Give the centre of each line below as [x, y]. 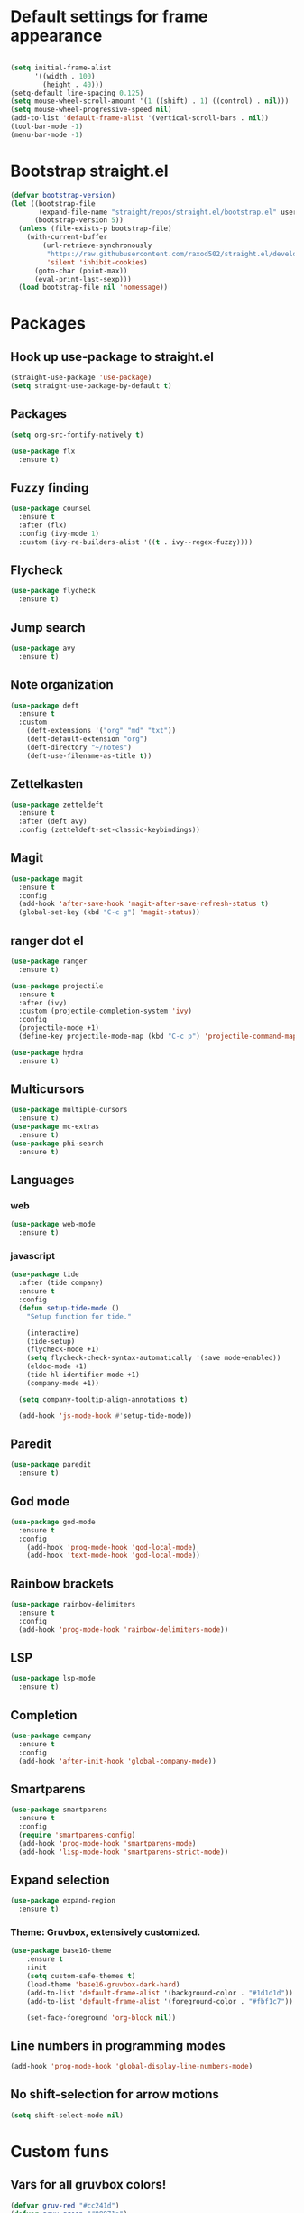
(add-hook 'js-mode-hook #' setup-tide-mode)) [106, 1416]
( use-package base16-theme [61, 1951]
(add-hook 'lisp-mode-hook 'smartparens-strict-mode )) [124, 1852]
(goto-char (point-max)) [81, 271]
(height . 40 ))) [73, 84]
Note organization [62, 685]
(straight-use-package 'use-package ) [81, 378]
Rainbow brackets [62, 1583]
